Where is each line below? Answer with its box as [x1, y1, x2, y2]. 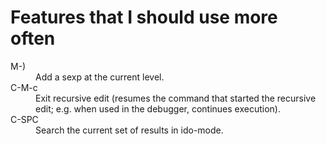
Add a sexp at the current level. [35, 71, 165, 83]
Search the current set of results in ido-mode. [35, 124, 224, 136]
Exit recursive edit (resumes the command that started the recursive [35, 92, 317, 104]
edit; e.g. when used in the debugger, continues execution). [35, 102, 281, 115]
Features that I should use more [10, 6, 278, 29]
